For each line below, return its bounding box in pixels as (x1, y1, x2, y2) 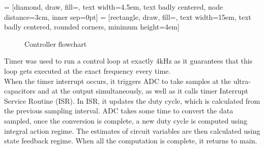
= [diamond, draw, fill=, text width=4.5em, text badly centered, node (4, 2, 223, 12)
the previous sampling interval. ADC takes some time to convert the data (4, 105, 233, 116)
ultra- (233, 75, 251, 86)
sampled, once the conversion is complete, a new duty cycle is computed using (4, 115, 247, 126)
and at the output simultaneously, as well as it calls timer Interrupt (38, 85, 248, 96)
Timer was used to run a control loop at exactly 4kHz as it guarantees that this (4, 55, 253, 66)
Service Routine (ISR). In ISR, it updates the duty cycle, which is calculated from (4, 95, 260, 106)
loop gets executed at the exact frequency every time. (4, 65, 171, 76)
